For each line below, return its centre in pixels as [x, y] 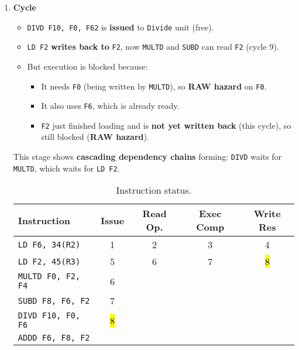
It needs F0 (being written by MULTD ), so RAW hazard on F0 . [154, 86]
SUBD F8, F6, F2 [54, 301]
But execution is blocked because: [87, 66]
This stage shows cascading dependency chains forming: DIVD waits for [147, 157]
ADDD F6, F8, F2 [54, 338]
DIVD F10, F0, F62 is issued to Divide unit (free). [121, 27]
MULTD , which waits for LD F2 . [66, 168]
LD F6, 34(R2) [49, 244]
